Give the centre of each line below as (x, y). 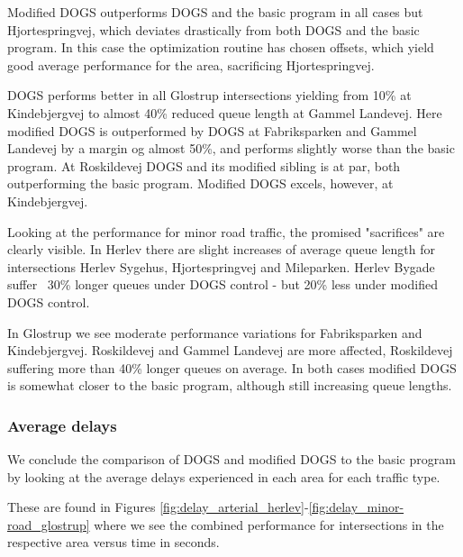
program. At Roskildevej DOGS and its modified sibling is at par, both (204, 165)
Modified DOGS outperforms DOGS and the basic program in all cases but (215, 12)
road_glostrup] (49, 524)
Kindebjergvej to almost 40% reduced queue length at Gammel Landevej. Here (225, 112)
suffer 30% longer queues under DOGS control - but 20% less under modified (222, 284)
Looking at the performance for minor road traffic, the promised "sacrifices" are (226, 231)
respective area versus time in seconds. (113, 542)
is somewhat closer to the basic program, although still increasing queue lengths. (230, 385)
